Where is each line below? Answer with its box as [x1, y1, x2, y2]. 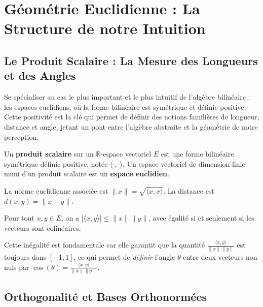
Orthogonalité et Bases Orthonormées [4, 288, 207, 304]
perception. [4, 131, 39, 142]
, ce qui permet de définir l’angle [73, 252, 175, 262]
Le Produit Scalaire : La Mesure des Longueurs [4, 52, 258, 68]
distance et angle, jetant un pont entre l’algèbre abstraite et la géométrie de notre [4, 121, 258, 132]
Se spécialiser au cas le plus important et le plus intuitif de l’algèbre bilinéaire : [4, 91, 250, 102]
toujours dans [4, 252, 47, 262]
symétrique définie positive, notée [4, 158, 108, 169]
